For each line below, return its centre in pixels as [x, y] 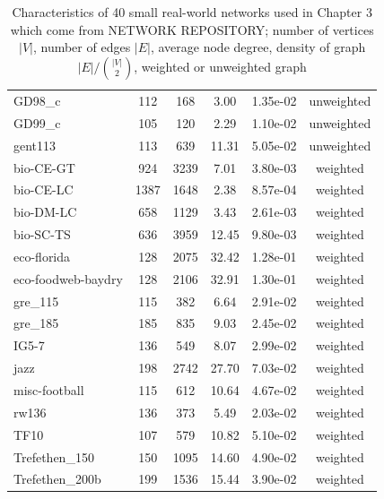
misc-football [49, 390]
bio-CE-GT [44, 167]
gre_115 [36, 301]
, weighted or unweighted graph [220, 66]
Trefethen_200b [57, 479]
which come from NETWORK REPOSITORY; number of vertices [192, 29]
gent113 [35, 145]
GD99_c [37, 122]
